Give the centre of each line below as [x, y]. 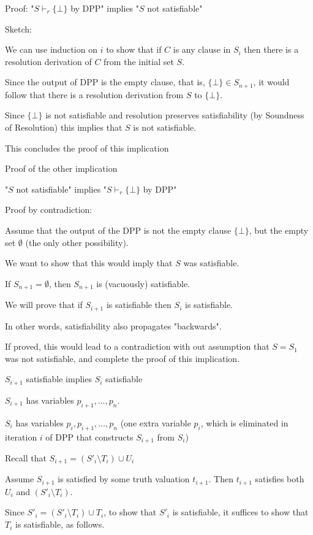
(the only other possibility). [77, 242]
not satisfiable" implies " [62, 189]
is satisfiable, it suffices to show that [240, 512]
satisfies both [280, 479]
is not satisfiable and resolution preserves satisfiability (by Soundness [175, 115]
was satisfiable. [211, 263]
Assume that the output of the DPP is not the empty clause [118, 230]
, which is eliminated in [244, 422]
